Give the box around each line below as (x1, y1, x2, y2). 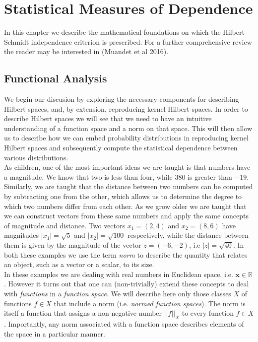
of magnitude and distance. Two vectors (4, 220, 126, 230)
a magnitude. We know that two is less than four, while (4, 171, 173, 182)
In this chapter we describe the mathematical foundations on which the (4, 27, 221, 37)
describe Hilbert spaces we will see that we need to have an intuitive (4, 113, 212, 124)
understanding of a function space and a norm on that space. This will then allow (4, 123, 253, 133)
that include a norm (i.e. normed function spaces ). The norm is (54, 298, 246, 308)
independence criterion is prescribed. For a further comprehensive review (31, 36, 252, 47)
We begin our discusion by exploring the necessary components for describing (4, 94, 239, 104)
